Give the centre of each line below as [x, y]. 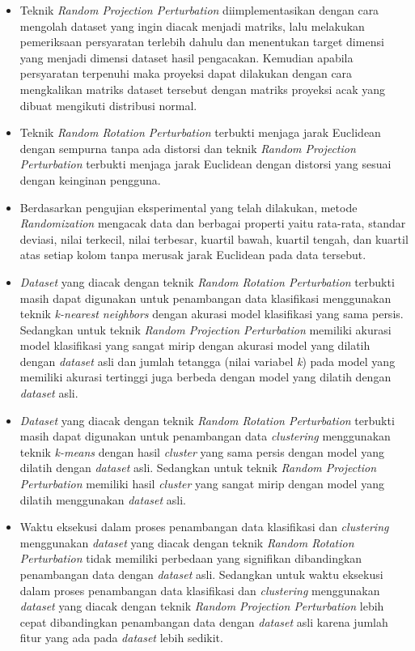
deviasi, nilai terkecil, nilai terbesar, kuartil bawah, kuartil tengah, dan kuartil [214, 238]
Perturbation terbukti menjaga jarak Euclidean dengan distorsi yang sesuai [205, 164]
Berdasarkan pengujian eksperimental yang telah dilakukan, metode [188, 207]
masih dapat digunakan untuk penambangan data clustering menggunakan [205, 436]
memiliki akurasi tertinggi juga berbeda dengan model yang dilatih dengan [205, 377]
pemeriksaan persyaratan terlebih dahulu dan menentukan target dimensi [202, 42]
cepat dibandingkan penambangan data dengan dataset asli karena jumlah [204, 621]
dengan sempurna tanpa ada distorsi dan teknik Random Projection [188, 148]
